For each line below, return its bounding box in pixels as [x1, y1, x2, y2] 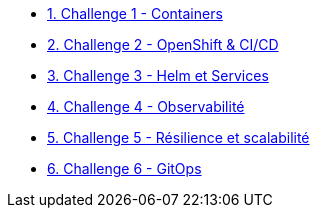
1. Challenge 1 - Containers [47, 5, 223, 22]
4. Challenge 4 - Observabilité [47, 98, 245, 115]
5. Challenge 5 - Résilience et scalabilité [47, 129, 310, 146]
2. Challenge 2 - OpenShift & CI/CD [47, 36, 279, 53]
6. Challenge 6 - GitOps [47, 160, 202, 177]
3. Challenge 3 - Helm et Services [47, 67, 269, 84]
